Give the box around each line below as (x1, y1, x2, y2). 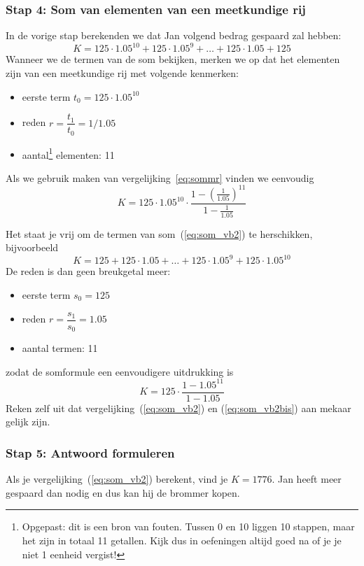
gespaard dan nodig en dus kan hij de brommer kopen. (6, 485, 240, 500)
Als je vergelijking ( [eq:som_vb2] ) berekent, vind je (6, 472, 228, 486)
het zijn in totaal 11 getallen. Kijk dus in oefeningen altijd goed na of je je (22, 532, 342, 547)
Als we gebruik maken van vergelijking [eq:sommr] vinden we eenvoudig (6, 170, 314, 185)
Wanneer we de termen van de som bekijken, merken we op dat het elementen (6, 52, 340, 66)
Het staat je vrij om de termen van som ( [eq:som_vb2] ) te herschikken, (6, 226, 313, 241)
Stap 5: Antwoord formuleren (6, 444, 175, 461)
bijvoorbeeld (6, 240, 59, 255)
